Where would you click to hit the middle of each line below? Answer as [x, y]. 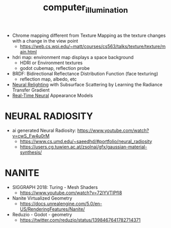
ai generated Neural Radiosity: [44, 130]
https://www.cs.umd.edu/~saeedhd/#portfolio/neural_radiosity [86, 141]
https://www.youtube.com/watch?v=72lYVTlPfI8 [71, 193]
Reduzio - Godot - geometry [42, 214]
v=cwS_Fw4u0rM [31, 136]
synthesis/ [31, 152]
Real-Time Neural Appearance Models [52, 95]
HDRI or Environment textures [51, 63]
